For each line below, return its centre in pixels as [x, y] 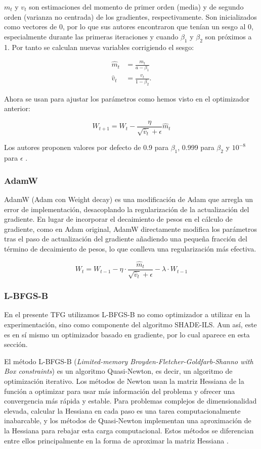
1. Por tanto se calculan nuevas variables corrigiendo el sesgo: [99, 47]
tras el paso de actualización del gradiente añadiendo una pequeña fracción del [126, 239]
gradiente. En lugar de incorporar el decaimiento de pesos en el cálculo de [118, 219]
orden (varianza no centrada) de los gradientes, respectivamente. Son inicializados [130, 16]
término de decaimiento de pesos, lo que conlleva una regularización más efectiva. [130, 248]
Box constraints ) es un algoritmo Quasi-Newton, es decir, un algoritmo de [118, 371]
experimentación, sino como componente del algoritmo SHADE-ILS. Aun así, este [130, 324]
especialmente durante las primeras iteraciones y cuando [91, 36]
